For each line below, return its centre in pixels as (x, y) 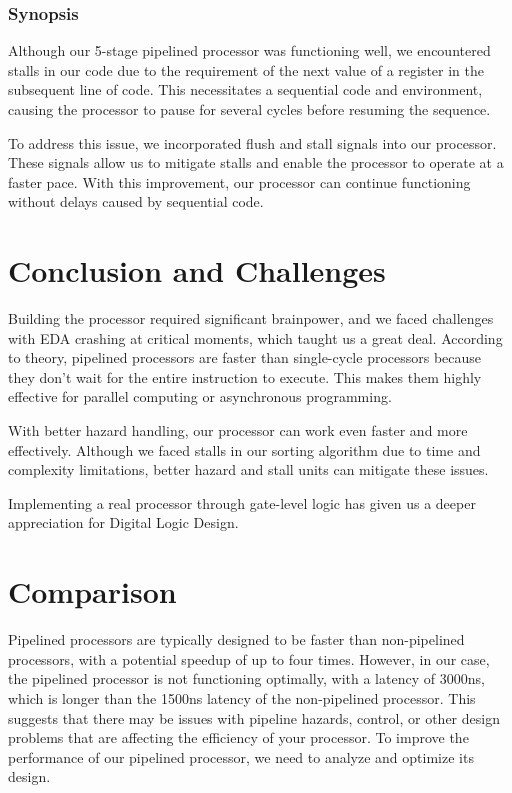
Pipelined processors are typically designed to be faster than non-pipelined (236, 639)
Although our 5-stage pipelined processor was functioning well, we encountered (249, 50)
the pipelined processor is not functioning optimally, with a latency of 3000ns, (246, 678)
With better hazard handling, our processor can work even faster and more (238, 430)
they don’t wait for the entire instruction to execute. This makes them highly (245, 376)
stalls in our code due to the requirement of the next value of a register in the (246, 69)
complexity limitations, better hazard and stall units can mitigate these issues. (248, 469)
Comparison (92, 591)
